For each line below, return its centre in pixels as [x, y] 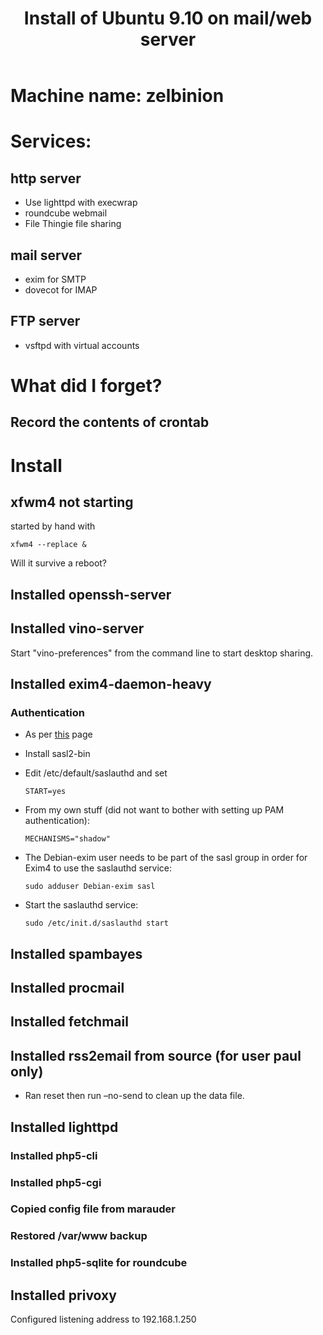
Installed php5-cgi [56, 1182]
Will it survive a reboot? [59, 563]
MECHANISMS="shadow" [67, 839]
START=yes [45, 792]
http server [46, 178]
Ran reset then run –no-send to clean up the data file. [134, 1096]
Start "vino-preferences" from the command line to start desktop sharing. [162, 653]
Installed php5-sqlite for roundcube [99, 1263]
